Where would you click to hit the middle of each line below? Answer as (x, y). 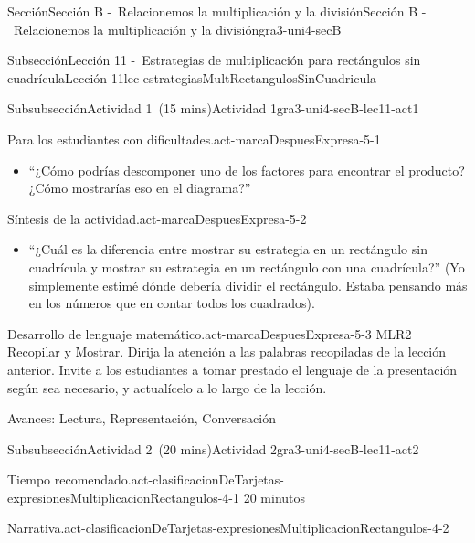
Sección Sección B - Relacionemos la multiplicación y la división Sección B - (217, 11)
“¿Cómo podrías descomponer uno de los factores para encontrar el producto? (247, 170)
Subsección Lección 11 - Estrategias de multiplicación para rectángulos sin (214, 60)
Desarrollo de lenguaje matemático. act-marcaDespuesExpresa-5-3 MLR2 (210, 333)
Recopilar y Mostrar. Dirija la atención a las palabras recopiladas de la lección (227, 351)
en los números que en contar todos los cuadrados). (172, 303)
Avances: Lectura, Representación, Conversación (142, 418)
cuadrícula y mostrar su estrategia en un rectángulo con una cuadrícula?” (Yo (247, 266)
